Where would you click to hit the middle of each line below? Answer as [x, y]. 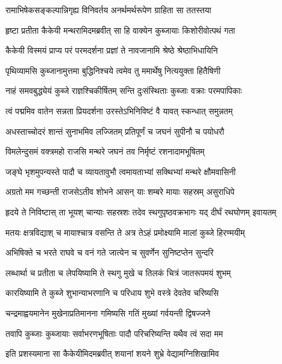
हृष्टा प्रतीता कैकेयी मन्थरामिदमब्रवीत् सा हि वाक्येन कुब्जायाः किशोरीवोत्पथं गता [120, 30]
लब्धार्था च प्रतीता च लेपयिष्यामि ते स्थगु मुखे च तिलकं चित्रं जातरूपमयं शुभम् [118, 272]
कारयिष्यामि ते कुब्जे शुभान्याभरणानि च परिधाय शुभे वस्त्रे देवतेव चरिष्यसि [112, 293]
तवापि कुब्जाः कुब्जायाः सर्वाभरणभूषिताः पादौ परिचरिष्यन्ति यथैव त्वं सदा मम [114, 333]
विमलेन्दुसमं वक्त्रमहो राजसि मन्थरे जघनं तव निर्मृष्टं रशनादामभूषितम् [105, 151]
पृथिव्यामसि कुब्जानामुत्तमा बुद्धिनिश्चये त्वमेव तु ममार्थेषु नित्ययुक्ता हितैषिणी [113, 70]
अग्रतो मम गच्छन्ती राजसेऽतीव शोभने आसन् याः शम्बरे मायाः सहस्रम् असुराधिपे [120, 192]
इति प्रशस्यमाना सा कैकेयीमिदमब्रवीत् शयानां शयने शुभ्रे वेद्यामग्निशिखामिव [112, 353]
